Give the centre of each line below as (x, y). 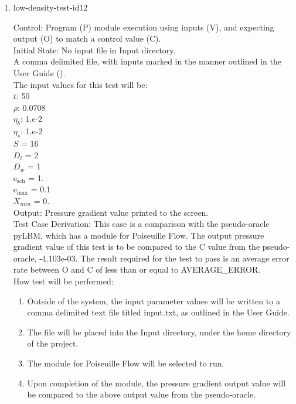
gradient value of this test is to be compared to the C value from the (137, 247)
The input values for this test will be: (80, 84)
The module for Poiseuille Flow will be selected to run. (126, 363)
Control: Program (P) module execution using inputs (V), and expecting (144, 27)
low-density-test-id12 (50, 7)
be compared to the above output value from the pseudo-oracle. (142, 394)
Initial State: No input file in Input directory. (94, 50)
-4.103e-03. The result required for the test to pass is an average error (164, 258)
